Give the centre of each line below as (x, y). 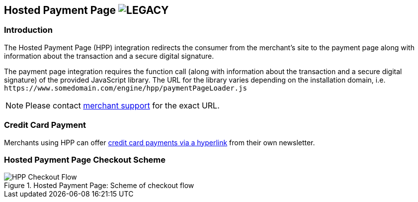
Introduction (28, 30)
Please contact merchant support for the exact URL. (123, 105)
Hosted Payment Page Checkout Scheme (85, 159)
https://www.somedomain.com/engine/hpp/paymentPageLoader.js (125, 88)
